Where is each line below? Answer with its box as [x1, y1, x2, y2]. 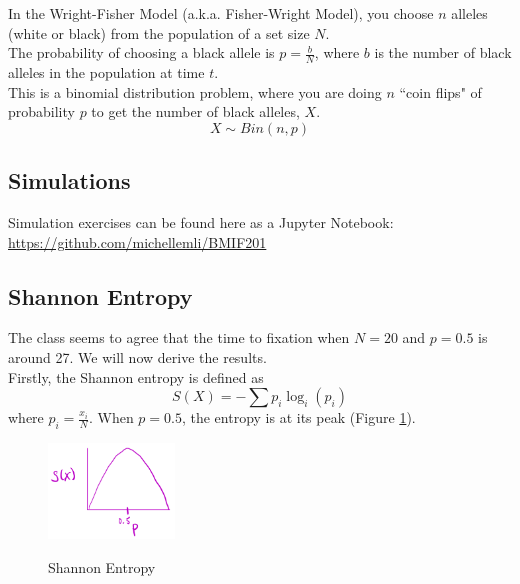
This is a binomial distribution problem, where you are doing [8, 81, 382, 102]
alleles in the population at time [8, 62, 205, 83]
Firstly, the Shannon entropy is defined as [8, 366, 264, 387]
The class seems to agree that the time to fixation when [8, 327, 350, 348]
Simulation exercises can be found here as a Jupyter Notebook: [8, 212, 394, 232]
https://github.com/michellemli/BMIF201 [8, 231, 267, 252]
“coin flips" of [399, 81, 482, 102]
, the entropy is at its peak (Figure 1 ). [181, 407, 416, 428]
